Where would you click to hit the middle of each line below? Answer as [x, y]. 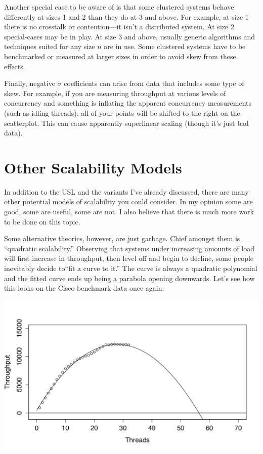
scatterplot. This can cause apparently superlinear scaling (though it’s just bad [126, 123]
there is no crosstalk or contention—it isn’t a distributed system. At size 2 [119, 27]
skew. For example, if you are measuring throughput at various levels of [115, 93]
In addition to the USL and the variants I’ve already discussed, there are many [126, 191]
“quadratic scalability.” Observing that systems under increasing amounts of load [129, 248]
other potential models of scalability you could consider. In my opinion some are [128, 201]
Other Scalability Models [93, 167]
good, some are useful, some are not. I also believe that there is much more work [129, 212]
